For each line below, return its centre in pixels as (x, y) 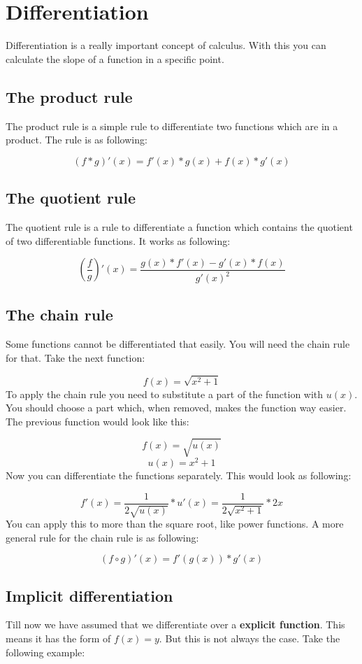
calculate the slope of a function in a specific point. (115, 58)
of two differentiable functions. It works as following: (118, 240)
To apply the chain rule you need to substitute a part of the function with (165, 394)
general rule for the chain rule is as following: (102, 537)
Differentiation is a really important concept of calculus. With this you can (166, 45)
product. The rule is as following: (77, 140)
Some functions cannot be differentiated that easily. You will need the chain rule (178, 344)
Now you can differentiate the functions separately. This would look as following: (179, 475)
